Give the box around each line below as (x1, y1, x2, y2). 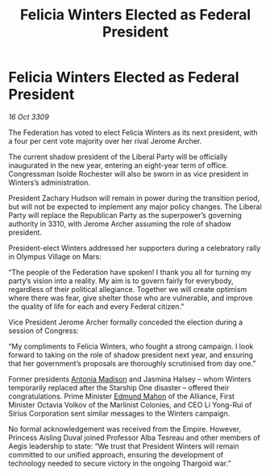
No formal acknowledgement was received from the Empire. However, (8, 424, 242, 433)
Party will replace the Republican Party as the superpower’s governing (8, 210, 242, 219)
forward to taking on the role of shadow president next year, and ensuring (8, 349, 254, 360)
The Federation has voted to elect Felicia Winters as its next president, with (8, 127, 258, 137)
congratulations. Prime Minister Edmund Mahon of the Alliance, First (8, 391, 235, 401)
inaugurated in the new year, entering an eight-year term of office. (8, 160, 228, 170)
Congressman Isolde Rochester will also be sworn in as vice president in (8, 169, 249, 178)
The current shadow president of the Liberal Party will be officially (8, 152, 228, 161)
